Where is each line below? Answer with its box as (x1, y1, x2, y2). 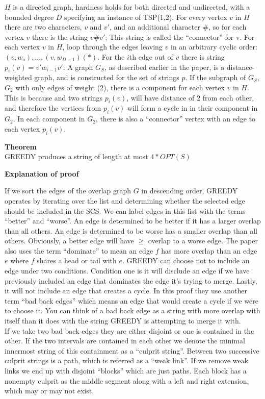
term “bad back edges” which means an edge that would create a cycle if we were (5, 295, 258, 306)
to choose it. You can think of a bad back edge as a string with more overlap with (5, 305, 260, 316)
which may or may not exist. (5, 385, 94, 396)
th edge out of (129, 51, 173, 62)
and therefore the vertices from (5, 103, 101, 113)
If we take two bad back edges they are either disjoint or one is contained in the (5, 325, 254, 336)
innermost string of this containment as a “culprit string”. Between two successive (5, 345, 259, 356)
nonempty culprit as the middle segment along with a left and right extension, (5, 375, 249, 386)
